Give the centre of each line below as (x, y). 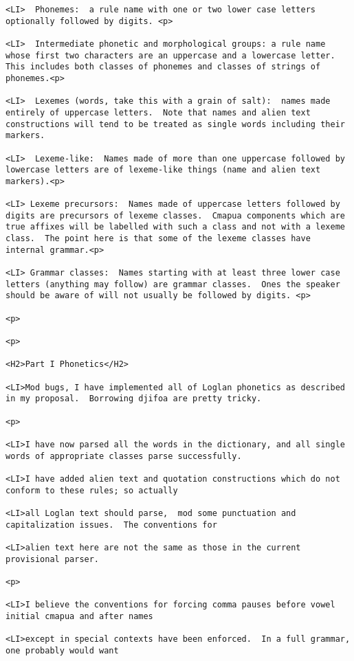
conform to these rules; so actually (92, 490)
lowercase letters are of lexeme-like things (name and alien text (163, 170)
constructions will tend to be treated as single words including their (175, 124)
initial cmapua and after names (79, 616)
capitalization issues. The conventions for (111, 525)
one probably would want (62, 650)
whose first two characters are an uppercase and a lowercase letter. (170, 55)
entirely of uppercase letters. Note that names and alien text (158, 112)
